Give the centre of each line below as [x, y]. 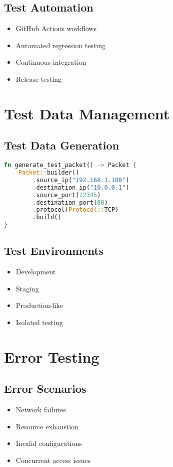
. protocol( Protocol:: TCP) [76, 210]
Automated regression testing [60, 45]
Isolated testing [39, 322]
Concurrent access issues [53, 460]
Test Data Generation [62, 145]
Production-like [39, 305]
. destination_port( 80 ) [70, 202]
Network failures [41, 410]
